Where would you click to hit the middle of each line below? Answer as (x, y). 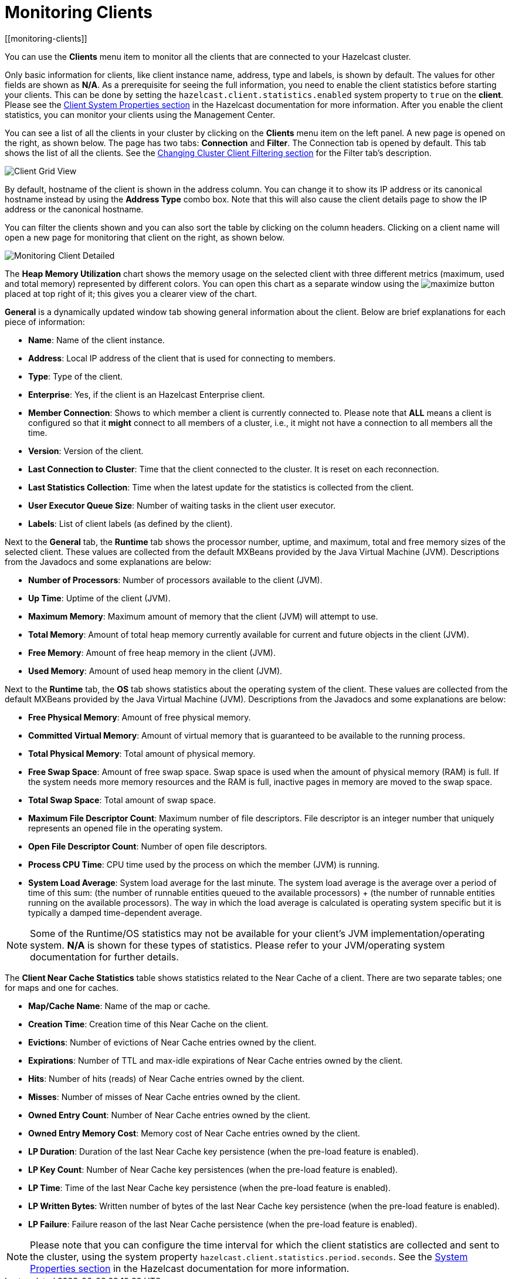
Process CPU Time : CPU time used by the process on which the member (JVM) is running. (204, 864)
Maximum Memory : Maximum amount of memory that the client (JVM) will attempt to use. (203, 616)
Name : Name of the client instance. (96, 340)
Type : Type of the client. (76, 376)
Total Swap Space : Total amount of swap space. (122, 800)
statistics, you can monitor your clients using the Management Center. (140, 114)
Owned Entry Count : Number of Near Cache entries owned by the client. (169, 1115)
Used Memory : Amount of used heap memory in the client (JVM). (155, 671)
